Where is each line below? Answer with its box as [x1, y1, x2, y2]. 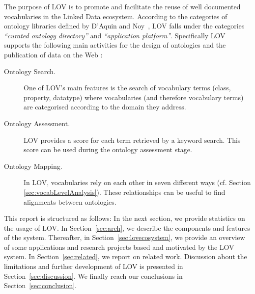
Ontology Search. [4, 66, 56, 76]
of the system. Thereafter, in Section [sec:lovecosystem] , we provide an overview [4, 232, 245, 242]
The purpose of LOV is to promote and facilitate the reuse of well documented [4, 1, 241, 11]
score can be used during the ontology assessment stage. [24, 144, 192, 155]
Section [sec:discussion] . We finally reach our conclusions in [4, 270, 183, 281]
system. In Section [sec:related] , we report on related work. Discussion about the [4, 251, 247, 262]
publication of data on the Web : [4, 49, 103, 59]
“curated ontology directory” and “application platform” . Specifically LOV [4, 30, 226, 40]
